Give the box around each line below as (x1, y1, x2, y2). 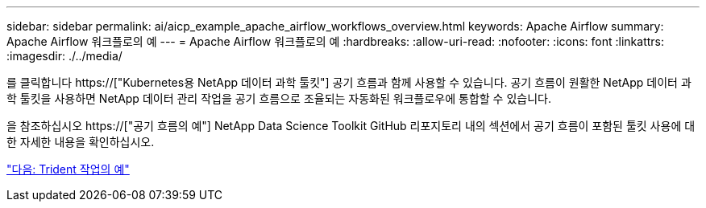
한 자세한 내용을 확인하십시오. (6, 135, 155, 149)
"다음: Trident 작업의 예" (6, 162, 130, 176)
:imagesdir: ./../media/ (6, 49, 123, 63)
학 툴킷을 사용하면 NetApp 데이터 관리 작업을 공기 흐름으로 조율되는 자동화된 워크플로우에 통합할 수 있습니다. (6, 92, 551, 105)
